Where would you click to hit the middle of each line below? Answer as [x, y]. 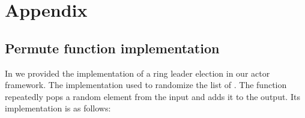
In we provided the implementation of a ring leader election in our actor [137, 73]
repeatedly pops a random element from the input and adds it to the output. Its [152, 96]
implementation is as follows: [58, 108]
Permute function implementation [112, 48]
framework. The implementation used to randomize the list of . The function [146, 85]
